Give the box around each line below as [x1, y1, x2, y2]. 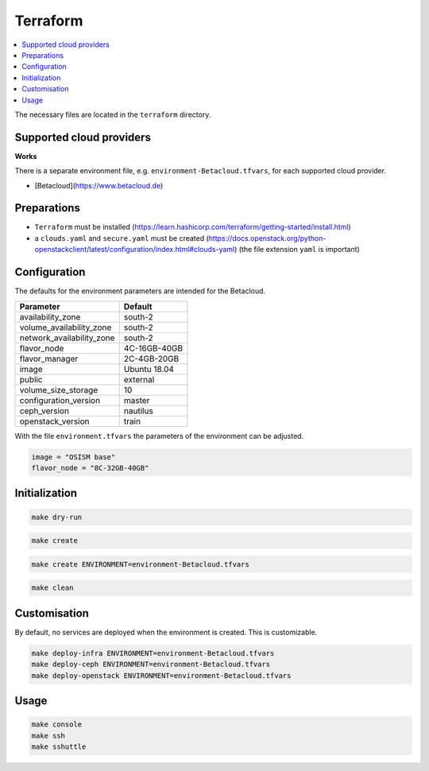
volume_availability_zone [19, 322, 112, 333]
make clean [31, 583, 74, 592]
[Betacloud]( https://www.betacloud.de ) [34, 180, 164, 190]
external [123, 374, 155, 385]
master [123, 394, 150, 405]
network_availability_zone [19, 332, 115, 343]
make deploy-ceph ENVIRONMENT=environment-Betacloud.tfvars [31, 660, 271, 669]
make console [31, 720, 83, 729]
